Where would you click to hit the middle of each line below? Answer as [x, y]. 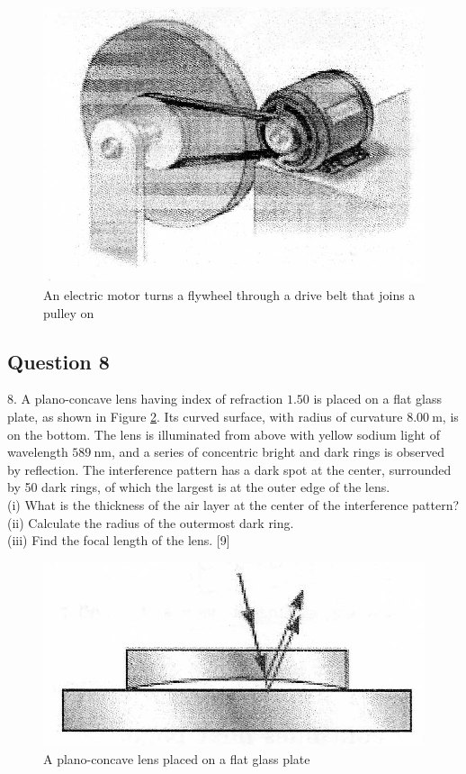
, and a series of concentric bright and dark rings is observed [278, 452]
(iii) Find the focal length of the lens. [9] [119, 540]
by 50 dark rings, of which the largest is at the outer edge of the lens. [199, 487]
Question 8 [58, 361]
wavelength [38, 452]
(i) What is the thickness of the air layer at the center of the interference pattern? [233, 504]
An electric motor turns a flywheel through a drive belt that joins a [229, 295]
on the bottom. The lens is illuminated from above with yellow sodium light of [224, 434]
